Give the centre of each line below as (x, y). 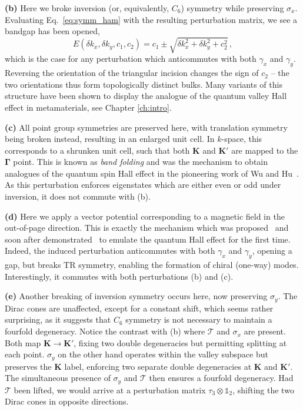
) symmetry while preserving (232, 8)
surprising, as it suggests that (58, 319)
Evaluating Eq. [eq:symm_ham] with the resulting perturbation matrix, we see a (151, 19)
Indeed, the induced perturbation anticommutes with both (110, 251)
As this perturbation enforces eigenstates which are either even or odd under (143, 185)
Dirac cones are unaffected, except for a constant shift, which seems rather (139, 308)
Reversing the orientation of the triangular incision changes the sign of (132, 73)
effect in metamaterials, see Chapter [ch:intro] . (88, 107)
